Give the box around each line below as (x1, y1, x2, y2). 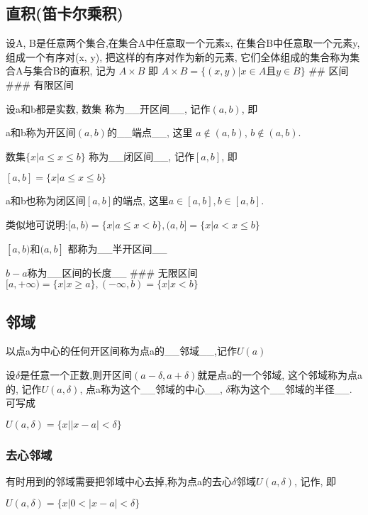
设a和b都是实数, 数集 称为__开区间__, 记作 (6, 101, 211, 116)
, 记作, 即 (294, 473, 337, 488)
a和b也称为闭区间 (6, 193, 86, 208)
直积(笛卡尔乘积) (6, 2, 123, 24)
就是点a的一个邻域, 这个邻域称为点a (197, 367, 362, 382)
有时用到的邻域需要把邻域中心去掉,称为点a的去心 (6, 473, 232, 488)
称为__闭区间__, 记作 (89, 148, 194, 163)
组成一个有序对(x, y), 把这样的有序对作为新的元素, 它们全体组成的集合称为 (6, 49, 350, 64)
